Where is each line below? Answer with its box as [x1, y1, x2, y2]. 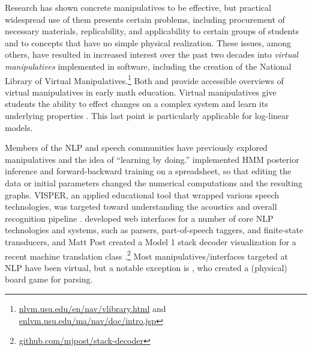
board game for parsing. [5, 273, 93, 285]
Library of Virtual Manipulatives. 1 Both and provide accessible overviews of [5, 72, 284, 87]
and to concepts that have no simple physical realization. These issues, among [5, 36, 291, 49]
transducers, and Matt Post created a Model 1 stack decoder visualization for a [5, 235, 296, 248]
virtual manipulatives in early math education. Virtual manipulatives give [5, 85, 277, 98]
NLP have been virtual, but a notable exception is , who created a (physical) [5, 261, 287, 273]
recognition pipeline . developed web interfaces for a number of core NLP [5, 212, 274, 224]
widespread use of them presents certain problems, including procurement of [5, 13, 285, 25]
